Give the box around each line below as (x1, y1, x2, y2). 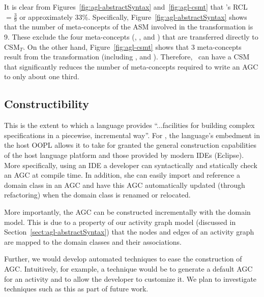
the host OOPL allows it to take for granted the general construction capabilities (4, 140, 256, 150)
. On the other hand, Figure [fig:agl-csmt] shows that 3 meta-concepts (23, 41, 242, 52)
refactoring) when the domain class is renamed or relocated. (4, 189, 191, 200)
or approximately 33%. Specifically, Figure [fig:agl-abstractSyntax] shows (19, 11, 247, 22)
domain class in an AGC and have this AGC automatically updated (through (4, 179, 245, 190)
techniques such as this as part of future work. (4, 283, 149, 294)
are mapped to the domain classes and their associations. (4, 236, 182, 247)
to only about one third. (4, 71, 79, 82)
